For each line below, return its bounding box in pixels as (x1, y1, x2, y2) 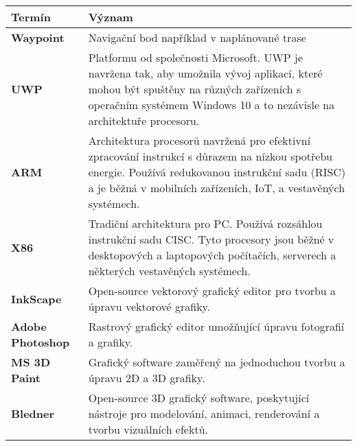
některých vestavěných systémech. (88, 263, 251, 279)
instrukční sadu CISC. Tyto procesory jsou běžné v (88, 231, 334, 248)
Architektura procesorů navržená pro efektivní (88, 132, 311, 149)
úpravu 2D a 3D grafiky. (88, 370, 205, 386)
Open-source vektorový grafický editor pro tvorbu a (88, 283, 336, 299)
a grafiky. (88, 334, 133, 351)
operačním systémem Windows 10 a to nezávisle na (88, 97, 335, 113)
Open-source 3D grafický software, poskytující (88, 390, 310, 406)
